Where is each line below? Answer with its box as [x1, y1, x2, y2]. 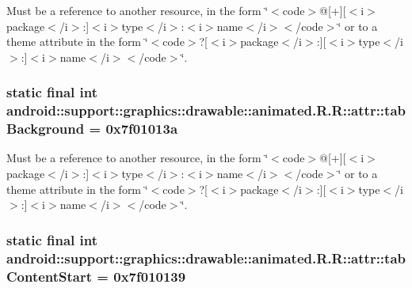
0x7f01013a [105, 119, 178, 138]
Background [6, 119, 85, 138]
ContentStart [6, 266, 93, 286]
